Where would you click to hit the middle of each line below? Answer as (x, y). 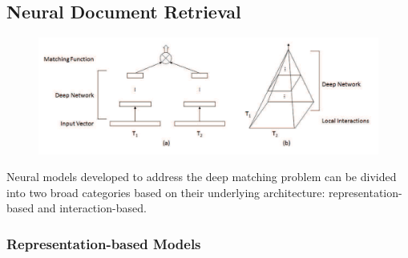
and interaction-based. (92, 208)
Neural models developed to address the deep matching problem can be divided (202, 177)
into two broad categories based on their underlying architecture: (166, 192)
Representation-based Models (104, 243)
